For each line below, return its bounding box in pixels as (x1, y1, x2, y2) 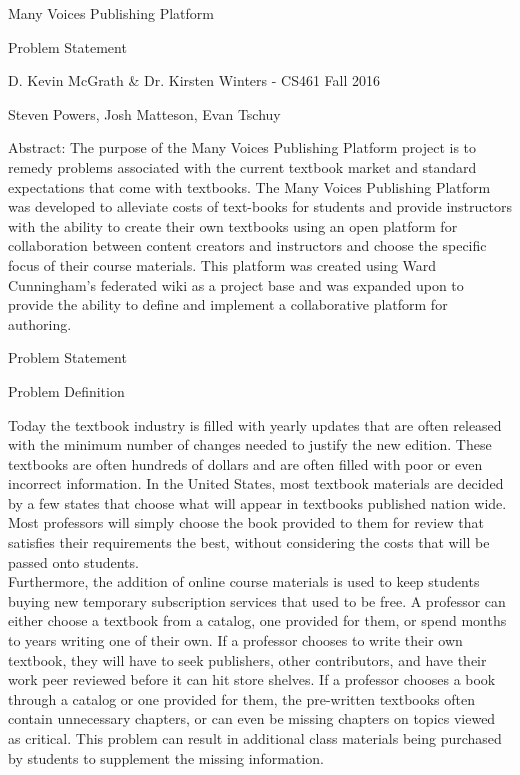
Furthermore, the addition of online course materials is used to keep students (8, 571, 480, 592)
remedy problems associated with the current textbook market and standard (8, 156, 477, 177)
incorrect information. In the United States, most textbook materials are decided (8, 473, 504, 494)
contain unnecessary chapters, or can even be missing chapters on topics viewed (8, 708, 496, 729)
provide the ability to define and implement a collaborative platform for (8, 294, 448, 315)
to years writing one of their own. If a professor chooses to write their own (8, 630, 463, 651)
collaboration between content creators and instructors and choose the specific (8, 235, 487, 256)
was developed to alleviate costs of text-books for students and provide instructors (8, 196, 512, 217)
